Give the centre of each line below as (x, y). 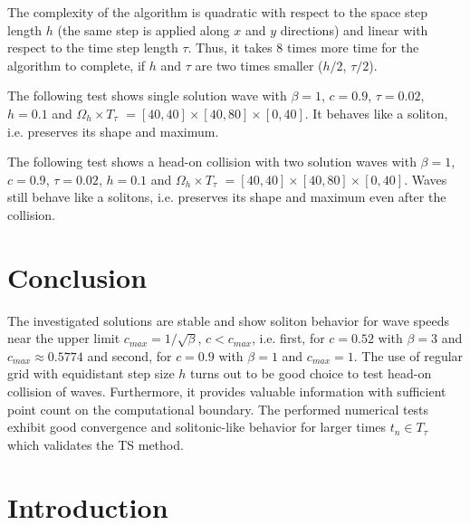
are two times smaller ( (259, 65)
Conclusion (77, 277)
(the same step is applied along (144, 29)
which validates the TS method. (96, 444)
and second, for (129, 355)
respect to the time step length (93, 48)
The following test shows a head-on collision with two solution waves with (212, 162)
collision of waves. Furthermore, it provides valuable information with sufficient (227, 391)
